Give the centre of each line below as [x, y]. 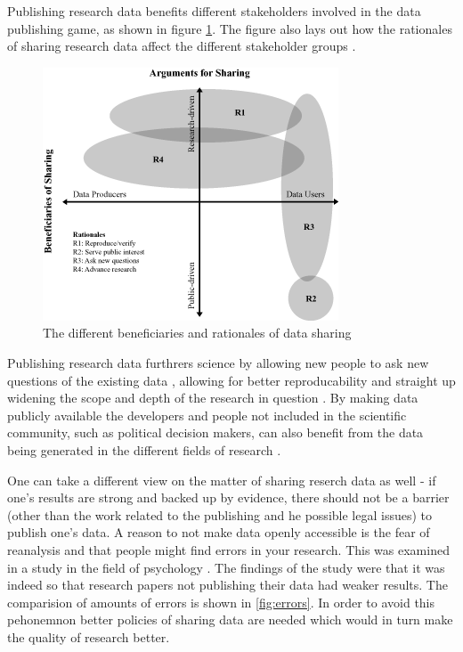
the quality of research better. [89, 636]
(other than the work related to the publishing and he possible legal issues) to [219, 514]
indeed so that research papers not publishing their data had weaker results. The [227, 585]
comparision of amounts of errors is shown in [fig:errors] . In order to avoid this [221, 602]
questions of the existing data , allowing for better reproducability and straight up [231, 380]
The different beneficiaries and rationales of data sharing [197, 333]
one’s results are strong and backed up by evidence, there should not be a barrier [228, 497]
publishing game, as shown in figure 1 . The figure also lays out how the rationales [230, 28]
